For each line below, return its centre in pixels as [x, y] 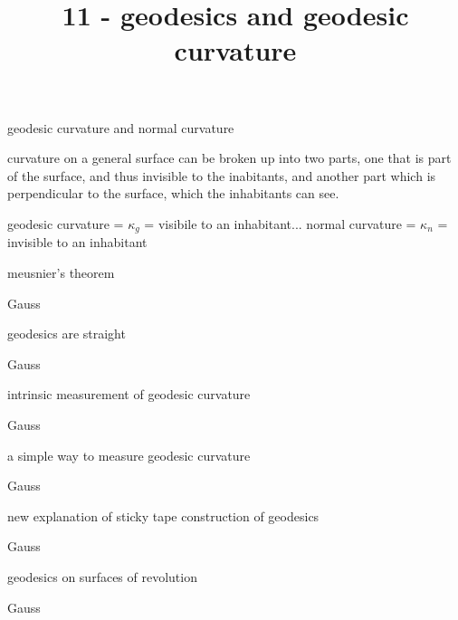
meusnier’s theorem [61, 272]
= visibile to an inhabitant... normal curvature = [280, 223]
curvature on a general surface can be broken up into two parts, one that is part [229, 158]
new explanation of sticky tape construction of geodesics [163, 515]
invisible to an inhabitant [77, 242]
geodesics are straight [67, 334]
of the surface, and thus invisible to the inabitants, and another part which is [222, 175]
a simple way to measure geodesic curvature [129, 455]
